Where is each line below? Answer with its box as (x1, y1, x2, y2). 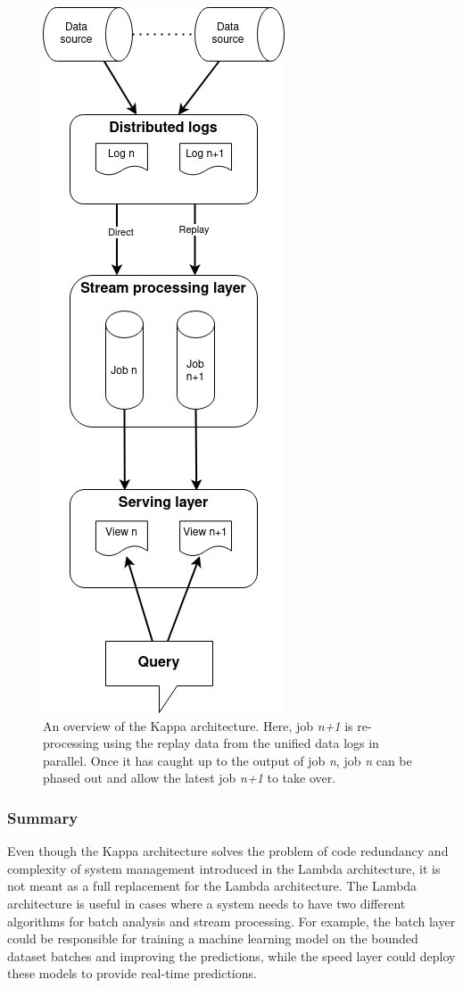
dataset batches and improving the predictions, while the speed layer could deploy (7, 946, 456, 965)
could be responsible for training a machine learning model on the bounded (7, 929, 418, 948)
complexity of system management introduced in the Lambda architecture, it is (7, 859, 441, 877)
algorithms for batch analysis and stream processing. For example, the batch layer (7, 911, 456, 930)
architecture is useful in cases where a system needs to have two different (7, 893, 406, 912)
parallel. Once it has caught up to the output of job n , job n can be (43, 751, 412, 769)
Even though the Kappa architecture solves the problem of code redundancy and (7, 842, 449, 860)
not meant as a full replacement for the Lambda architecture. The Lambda (7, 876, 418, 895)
